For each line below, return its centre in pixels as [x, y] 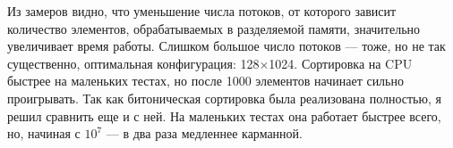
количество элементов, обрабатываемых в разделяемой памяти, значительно [214, 28]
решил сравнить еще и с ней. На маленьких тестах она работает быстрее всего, [224, 115]
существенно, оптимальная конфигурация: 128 [133, 63]
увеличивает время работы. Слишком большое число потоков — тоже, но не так [226, 46]
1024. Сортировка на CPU [341, 63]
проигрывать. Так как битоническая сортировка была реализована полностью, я [224, 98]
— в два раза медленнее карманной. [204, 133]
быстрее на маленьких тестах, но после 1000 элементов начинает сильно [205, 81]
